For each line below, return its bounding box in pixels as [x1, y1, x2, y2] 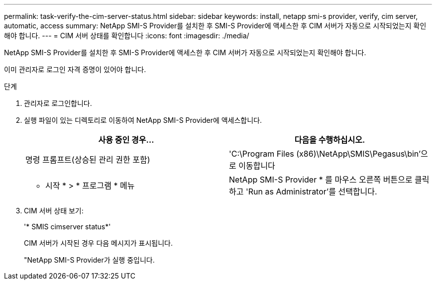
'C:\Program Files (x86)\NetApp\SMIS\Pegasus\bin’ [229, 149, 421, 159]
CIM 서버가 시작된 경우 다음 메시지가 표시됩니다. [24, 239, 173, 247]
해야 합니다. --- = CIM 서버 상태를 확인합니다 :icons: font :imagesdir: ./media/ [4, 31, 249, 40]
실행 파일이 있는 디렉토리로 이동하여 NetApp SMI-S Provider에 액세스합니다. [24, 116, 262, 124]
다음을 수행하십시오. [294, 135, 365, 145]
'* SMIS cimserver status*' [24, 222, 111, 231]
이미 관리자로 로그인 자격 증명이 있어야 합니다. [4, 65, 146, 74]
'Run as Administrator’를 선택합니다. [245, 187, 377, 196]
